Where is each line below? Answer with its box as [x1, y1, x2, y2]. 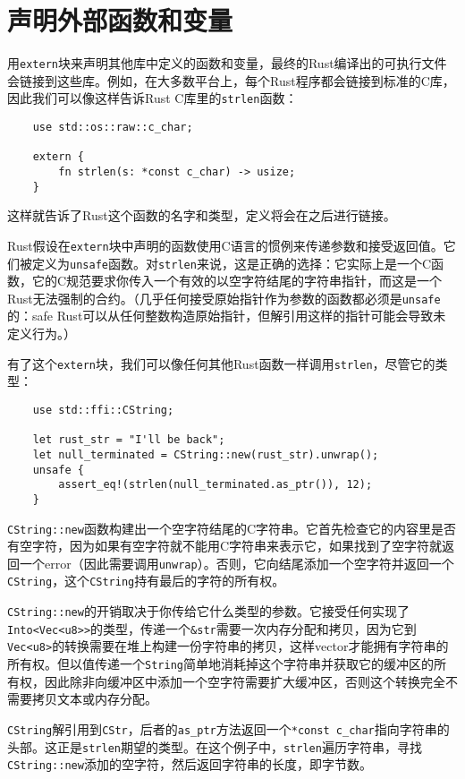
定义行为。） [7, 324, 76, 343]
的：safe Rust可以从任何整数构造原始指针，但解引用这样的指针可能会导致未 [7, 306, 446, 325]
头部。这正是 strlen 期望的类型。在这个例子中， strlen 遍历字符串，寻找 [7, 737, 422, 756]
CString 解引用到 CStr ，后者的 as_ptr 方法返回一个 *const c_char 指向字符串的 [7, 719, 450, 738]
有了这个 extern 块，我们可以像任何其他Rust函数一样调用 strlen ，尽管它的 [7, 354, 435, 372]
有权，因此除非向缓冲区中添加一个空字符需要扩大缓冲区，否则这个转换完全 [7, 672, 445, 690]
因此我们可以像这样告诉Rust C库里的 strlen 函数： [7, 89, 298, 107]
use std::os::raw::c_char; [32, 121, 193, 134]
